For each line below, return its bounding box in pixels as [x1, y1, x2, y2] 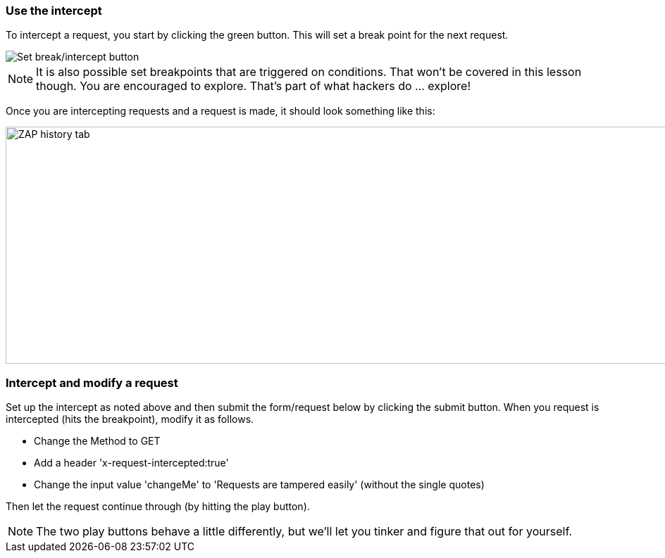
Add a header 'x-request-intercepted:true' [34, 457, 229, 469]
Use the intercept [6, 4, 102, 18]
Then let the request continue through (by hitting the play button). [6, 500, 310, 513]
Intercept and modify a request [6, 375, 178, 390]
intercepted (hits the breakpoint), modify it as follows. [6, 413, 254, 426]
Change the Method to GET [34, 435, 161, 448]
